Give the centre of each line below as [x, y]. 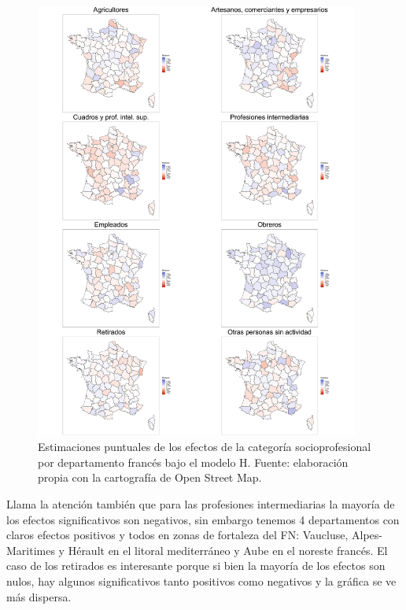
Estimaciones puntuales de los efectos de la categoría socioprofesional [205, 447]
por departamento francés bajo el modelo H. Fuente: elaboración [193, 462]
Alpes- [367, 535]
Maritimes [31, 550]
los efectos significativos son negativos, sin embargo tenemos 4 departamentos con [203, 519]
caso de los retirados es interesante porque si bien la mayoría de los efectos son [196, 566]
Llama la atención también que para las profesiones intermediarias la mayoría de [201, 503]
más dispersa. [39, 596]
